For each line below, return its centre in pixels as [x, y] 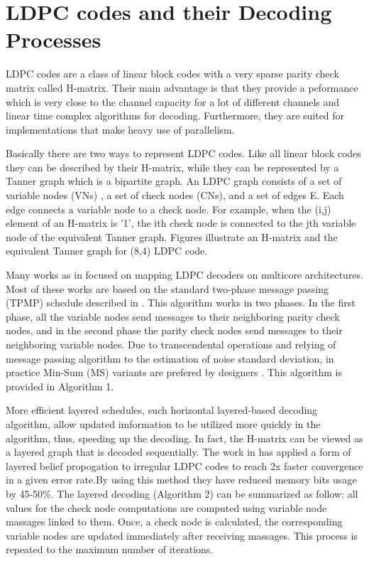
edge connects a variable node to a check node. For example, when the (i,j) [169, 209]
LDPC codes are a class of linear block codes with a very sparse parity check [172, 74]
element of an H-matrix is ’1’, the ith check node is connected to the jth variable [181, 223]
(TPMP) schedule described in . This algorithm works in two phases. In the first [181, 303]
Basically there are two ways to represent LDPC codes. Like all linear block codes [183, 153]
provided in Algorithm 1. [60, 386]
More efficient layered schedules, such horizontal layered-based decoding [162, 410]
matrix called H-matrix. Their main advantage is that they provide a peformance [182, 87]
